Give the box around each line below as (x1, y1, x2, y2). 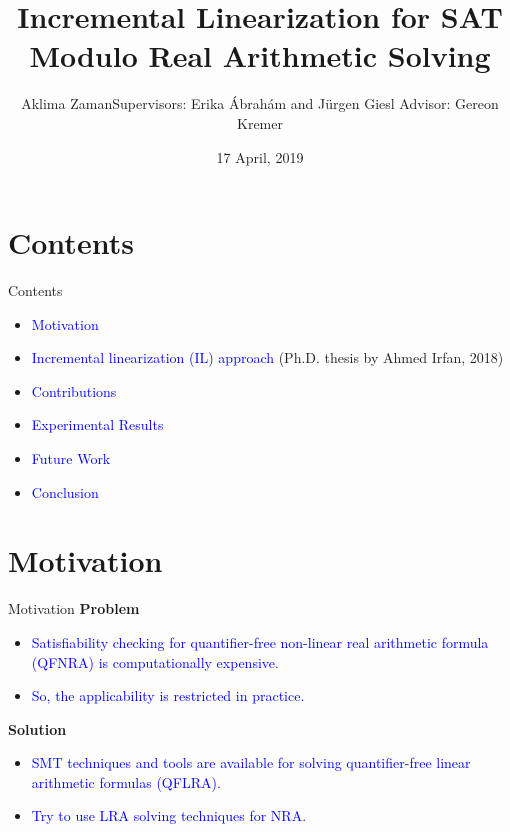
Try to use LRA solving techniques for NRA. (31, 805, 307, 826)
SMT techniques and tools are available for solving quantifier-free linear (31, 752, 471, 773)
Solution (8, 718, 67, 739)
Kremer (237, 112, 283, 133)
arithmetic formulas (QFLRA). (31, 771, 221, 792)
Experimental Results (31, 414, 164, 435)
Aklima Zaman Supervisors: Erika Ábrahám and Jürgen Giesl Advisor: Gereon (21, 93, 499, 114)
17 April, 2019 (216, 146, 304, 167)
